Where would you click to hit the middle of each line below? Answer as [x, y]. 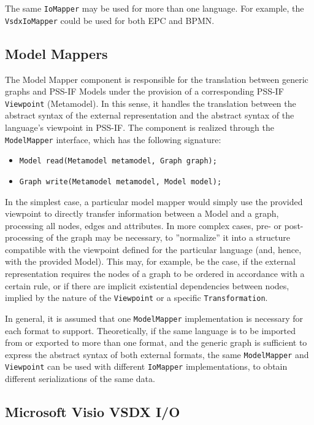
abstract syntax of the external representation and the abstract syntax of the [150, 115]
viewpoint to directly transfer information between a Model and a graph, [142, 213]
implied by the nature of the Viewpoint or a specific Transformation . [136, 298]
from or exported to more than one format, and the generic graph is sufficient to [156, 342]
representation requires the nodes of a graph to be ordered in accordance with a [155, 274]
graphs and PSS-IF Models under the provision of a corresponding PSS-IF [144, 91]
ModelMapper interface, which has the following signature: [113, 139]
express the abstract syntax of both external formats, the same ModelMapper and [157, 354]
